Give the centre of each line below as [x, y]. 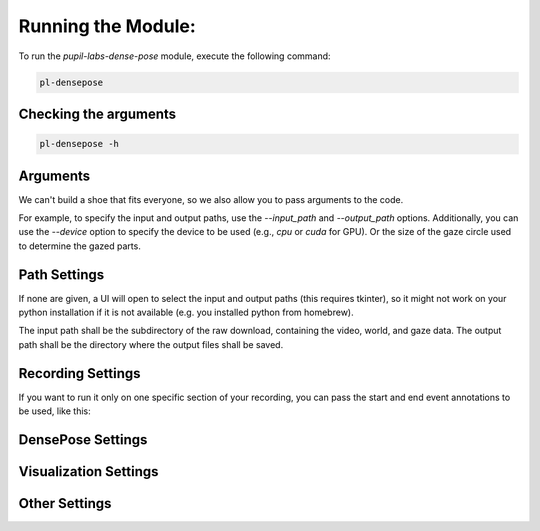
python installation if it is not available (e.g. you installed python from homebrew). [186, 312]
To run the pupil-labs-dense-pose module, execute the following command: [174, 56]
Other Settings [65, 503]
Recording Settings [79, 373]
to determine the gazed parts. [80, 246]
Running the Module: [107, 26]
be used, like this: [54, 411]
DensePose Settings [83, 439]
